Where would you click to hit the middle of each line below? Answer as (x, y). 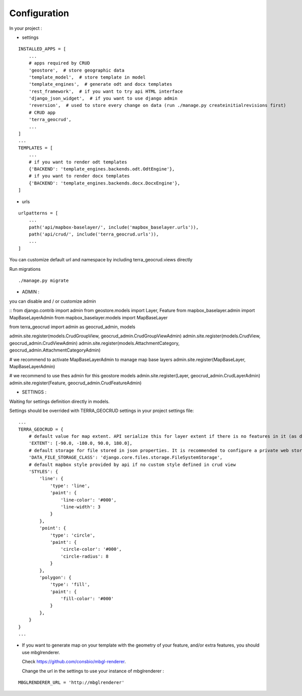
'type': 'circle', (73, 535)
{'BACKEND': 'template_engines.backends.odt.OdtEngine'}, (102, 169)
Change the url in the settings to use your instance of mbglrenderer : (93, 671)
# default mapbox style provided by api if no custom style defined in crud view (132, 465)
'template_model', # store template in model (87, 77)
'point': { (53, 528)
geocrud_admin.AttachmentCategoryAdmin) (55, 350)
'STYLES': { (43, 472)
